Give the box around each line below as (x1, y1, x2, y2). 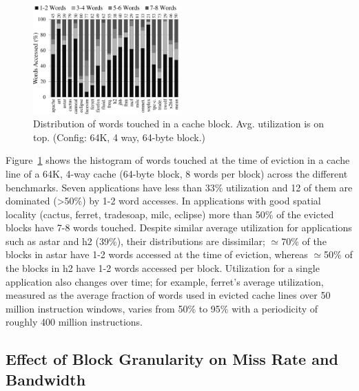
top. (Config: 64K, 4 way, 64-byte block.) (33, 129, 206, 144)
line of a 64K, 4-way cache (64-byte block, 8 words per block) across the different (6, 166, 348, 180)
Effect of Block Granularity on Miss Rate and (6, 348, 338, 370)
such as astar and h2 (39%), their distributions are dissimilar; (6, 233, 265, 248)
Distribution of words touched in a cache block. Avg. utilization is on (33, 116, 325, 131)
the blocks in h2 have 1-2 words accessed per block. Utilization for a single (6, 261, 320, 275)
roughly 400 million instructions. (6, 315, 143, 329)
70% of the (281, 233, 327, 248)
